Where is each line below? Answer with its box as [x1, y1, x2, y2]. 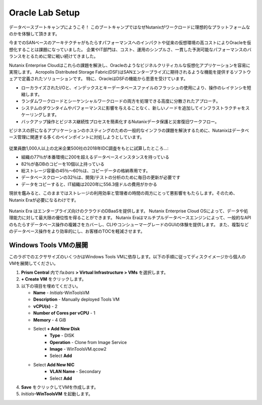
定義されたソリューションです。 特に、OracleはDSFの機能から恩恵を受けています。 [21, 76, 188, 82]
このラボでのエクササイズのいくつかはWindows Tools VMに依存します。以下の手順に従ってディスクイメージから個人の [9, 254, 246, 259]
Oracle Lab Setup [9, 7, 80, 18]
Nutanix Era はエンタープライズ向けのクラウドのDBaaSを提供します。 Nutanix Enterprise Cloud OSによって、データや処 [9, 208, 248, 214]
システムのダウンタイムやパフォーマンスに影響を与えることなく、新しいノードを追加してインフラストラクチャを [21, 105, 246, 111]
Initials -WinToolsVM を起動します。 [21, 391, 93, 397]
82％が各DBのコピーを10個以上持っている [21, 161, 105, 167]
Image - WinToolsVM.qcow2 [49, 346, 107, 352]
